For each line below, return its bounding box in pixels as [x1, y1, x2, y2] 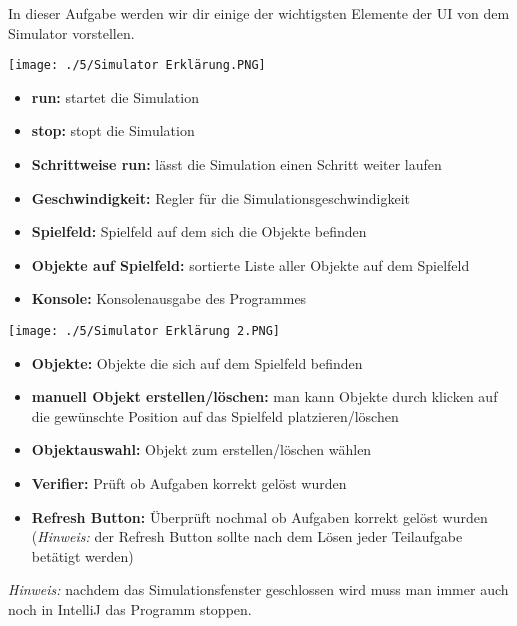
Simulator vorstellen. [8, 22, 135, 43]
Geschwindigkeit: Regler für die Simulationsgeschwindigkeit [31, 187, 410, 208]
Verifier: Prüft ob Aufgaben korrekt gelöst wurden [31, 473, 347, 494]
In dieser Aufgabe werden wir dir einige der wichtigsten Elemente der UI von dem [8, 3, 510, 23]
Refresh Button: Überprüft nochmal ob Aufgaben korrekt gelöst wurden [31, 506, 488, 527]
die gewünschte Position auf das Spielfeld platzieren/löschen [31, 405, 399, 426]
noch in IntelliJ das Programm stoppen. [8, 599, 252, 619]
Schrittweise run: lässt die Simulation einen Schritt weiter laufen [31, 154, 442, 175]
